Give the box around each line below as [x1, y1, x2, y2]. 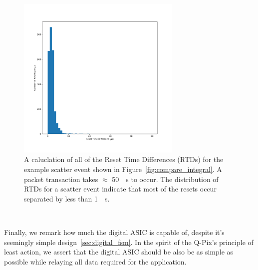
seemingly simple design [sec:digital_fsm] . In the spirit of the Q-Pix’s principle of [4, 236, 254, 247]
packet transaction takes [24, 173, 98, 184]
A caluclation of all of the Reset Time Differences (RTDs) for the [24, 154, 224, 164]
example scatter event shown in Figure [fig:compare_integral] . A [24, 163, 222, 174]
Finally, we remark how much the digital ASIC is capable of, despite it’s [4, 226, 225, 237]
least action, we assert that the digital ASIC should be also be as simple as [4, 246, 234, 257]
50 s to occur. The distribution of [112, 173, 219, 184]
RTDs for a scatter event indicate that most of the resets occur [24, 183, 217, 194]
